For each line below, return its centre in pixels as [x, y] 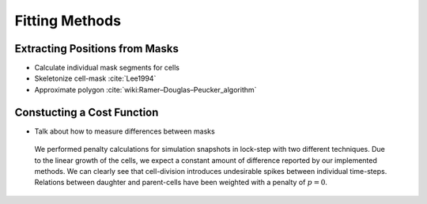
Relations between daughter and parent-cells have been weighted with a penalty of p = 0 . [181, 183]
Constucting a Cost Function [87, 112]
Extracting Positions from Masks [97, 49]
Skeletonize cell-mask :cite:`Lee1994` [95, 78]
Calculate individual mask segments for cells [107, 68]
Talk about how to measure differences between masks [125, 131]
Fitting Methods [68, 21]
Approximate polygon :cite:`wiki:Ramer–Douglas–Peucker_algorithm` [145, 89]
